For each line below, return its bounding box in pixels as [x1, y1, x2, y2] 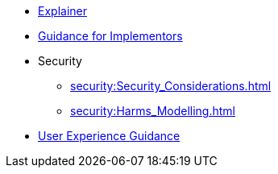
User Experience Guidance [38, 129, 180, 143]
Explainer [38, 4, 87, 18]
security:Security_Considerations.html [70, 79, 272, 93]
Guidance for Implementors [38, 29, 183, 43]
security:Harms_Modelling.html [70, 104, 235, 118]
